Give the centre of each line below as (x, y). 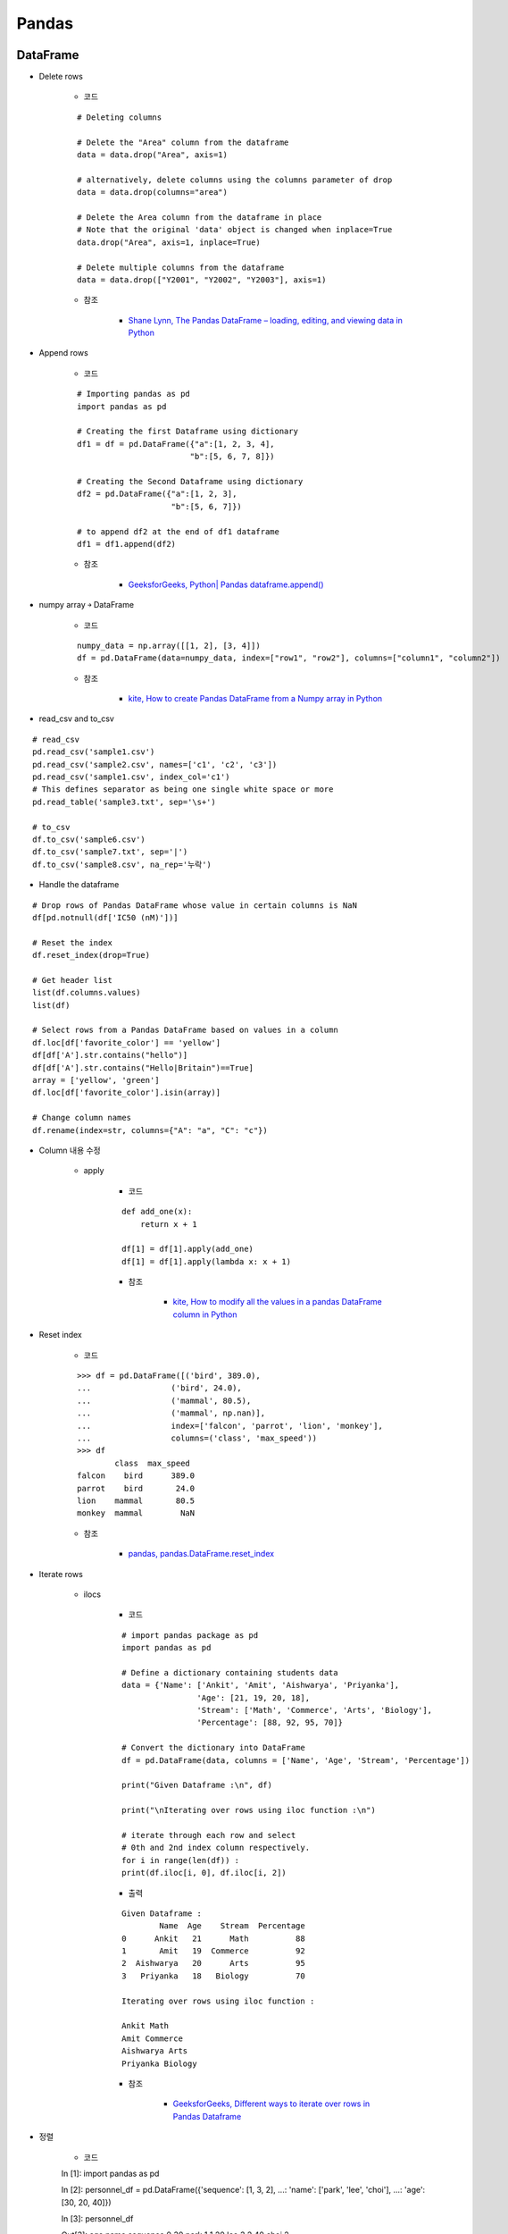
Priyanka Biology (159, 2063)
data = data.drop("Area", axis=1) (152, 155)
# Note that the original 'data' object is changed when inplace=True (235, 230)
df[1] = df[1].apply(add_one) (188, 1249)
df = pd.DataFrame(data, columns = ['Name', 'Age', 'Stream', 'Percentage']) (296, 1760)
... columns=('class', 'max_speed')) (197, 1438)
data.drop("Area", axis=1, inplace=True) (169, 242)
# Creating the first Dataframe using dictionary (188, 432)
